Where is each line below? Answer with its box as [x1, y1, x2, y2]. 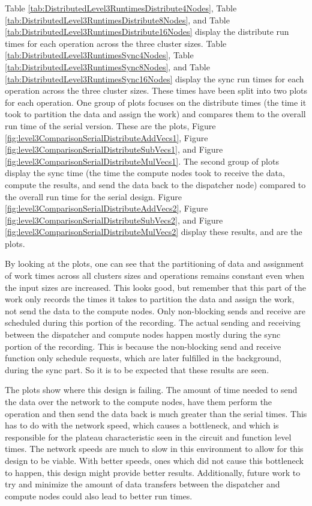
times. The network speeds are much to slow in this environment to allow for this [5, 442, 304, 455]
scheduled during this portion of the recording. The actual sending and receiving [5, 316, 301, 329]
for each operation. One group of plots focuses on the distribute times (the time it [5, 96, 307, 108]
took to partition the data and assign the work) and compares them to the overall [5, 108, 306, 120]
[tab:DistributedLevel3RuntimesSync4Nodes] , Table [5, 49, 194, 61]
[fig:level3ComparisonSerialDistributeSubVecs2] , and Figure [5, 213, 223, 226]
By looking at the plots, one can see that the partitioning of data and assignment [5, 257, 304, 270]
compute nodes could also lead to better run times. [5, 489, 193, 502]
